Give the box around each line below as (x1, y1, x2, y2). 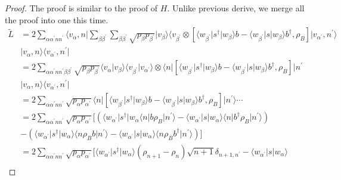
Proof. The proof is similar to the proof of (5, 2, 158, 14)
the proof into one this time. (5, 13, 108, 26)
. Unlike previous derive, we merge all (167, 2, 305, 14)
